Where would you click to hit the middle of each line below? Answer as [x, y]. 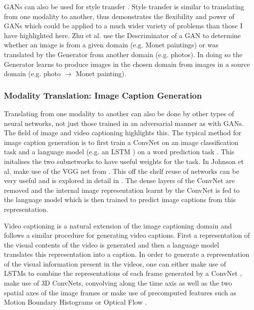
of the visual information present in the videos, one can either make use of [115, 263]
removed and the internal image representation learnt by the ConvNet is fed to [122, 190]
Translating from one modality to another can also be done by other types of [119, 113]
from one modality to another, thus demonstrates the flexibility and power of [119, 16]
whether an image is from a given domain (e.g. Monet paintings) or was [111, 45]
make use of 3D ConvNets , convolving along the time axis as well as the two [118, 283]
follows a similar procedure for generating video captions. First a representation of [127, 235]
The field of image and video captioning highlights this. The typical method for [123, 133]
